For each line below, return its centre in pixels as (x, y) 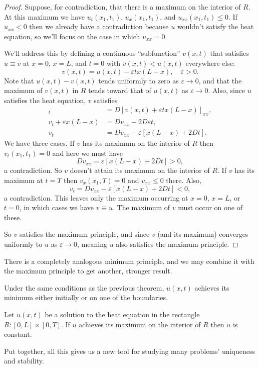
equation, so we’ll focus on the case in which (72, 36)
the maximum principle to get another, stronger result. (88, 271)
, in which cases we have (56, 207)
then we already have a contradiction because (99, 26)
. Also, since (227, 90)
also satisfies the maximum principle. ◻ (177, 244)
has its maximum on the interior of (136, 143)
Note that (19, 80)
